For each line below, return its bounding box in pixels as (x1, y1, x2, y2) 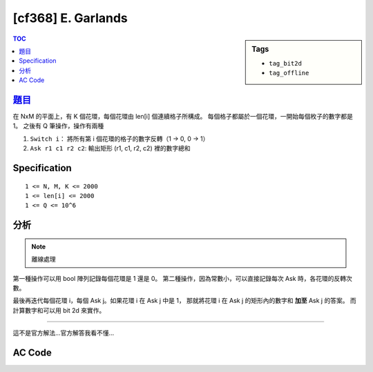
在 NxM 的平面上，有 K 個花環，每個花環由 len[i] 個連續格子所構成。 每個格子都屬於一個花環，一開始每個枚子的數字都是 (12, 112, 354, 121)
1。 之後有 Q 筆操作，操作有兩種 (12, 121, 104, 130)
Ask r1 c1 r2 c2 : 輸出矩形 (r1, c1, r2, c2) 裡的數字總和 (30, 144, 191, 153)
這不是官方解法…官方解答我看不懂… (12, 329, 115, 337)
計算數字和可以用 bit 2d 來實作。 (12, 306, 106, 314)
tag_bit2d (269, 59, 302, 67)
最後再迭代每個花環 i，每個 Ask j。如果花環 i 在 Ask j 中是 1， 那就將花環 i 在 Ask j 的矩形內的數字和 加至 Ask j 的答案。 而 (12, 297, 357, 305)
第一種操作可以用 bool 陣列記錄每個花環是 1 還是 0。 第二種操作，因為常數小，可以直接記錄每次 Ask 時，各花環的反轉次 (12, 274, 352, 282)
